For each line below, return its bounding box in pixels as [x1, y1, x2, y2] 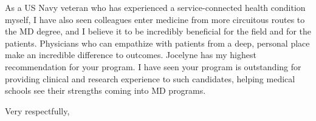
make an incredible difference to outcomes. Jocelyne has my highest [5, 48, 256, 61]
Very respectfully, [5, 104, 70, 117]
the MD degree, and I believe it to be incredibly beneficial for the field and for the [5, 25, 311, 38]
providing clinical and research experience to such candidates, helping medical [5, 72, 295, 85]
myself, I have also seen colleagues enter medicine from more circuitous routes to [5, 13, 305, 25]
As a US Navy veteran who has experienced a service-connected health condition [5, 1, 306, 13]
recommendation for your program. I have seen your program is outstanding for [5, 60, 301, 73]
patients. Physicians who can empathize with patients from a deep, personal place [5, 36, 310, 49]
